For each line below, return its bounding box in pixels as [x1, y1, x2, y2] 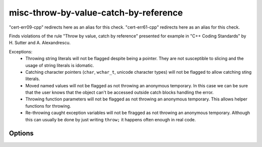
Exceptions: [9, 49, 33, 54]
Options [9, 129, 34, 138]
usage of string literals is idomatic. [25, 62, 94, 68]
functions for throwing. [25, 103, 71, 109]
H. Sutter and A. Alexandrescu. [9, 40, 71, 46]
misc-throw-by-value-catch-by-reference [9, 7, 183, 18]
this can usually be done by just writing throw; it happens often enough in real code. [25, 116, 196, 122]
